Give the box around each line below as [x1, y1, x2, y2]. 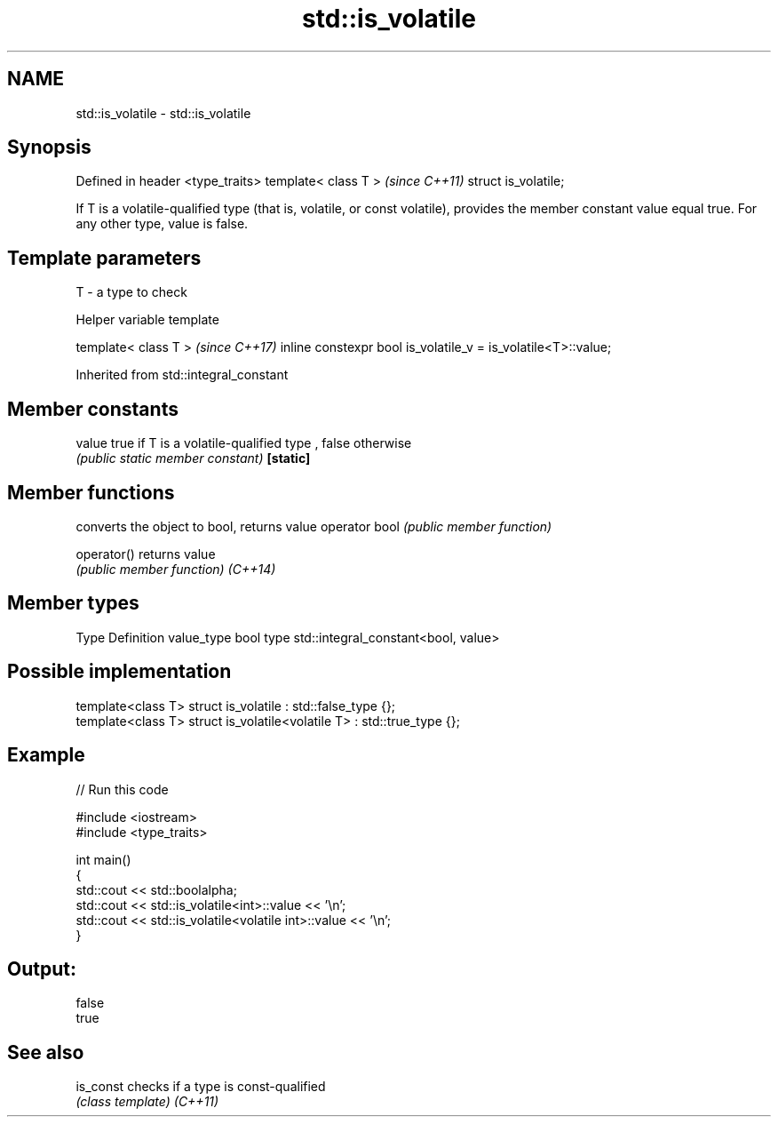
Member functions [7, 481, 175, 504]
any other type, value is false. [75, 216, 249, 232]
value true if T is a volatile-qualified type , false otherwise [75, 435, 412, 451]
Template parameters [7, 246, 202, 269]
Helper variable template [75, 312, 219, 328]
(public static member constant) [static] [75, 450, 311, 466]
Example [7, 744, 85, 767]
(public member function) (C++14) [75, 561, 276, 577]
